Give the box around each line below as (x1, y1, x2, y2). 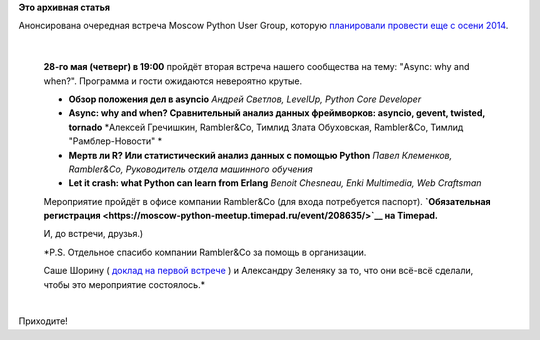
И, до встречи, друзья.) (43, 228, 144, 240)
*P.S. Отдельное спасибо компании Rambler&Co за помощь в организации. (43, 246, 367, 258)
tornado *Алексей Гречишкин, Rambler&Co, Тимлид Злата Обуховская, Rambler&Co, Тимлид (68, 121, 464, 133)
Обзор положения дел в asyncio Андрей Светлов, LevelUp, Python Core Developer (68, 93, 422, 105)
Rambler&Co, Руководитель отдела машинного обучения (68, 163, 314, 175)
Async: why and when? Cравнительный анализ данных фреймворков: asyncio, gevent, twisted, (68, 107, 486, 119)
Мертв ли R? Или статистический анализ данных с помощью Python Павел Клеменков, (68, 149, 453, 161)
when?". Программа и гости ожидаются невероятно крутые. (43, 75, 303, 87)
